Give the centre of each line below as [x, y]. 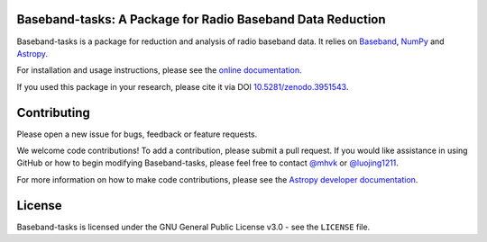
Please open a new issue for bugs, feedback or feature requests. [137, 134]
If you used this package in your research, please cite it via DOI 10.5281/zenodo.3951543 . [183, 86]
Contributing [53, 112]
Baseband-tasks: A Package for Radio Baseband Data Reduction [202, 19]
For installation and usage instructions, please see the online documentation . [159, 70]
